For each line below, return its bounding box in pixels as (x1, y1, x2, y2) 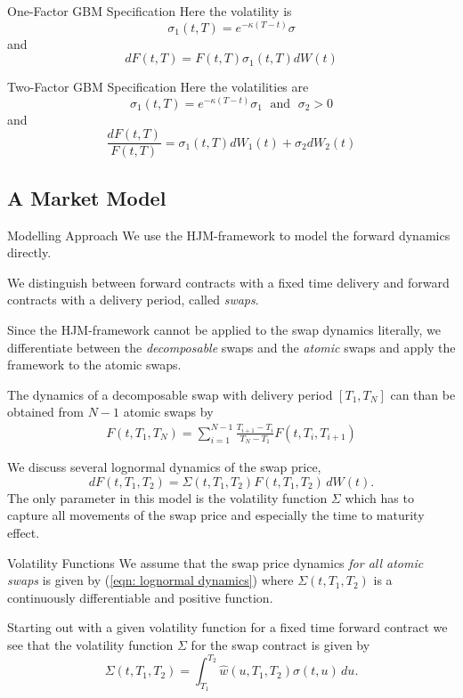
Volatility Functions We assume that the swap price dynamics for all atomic (7, 553, 424, 572)
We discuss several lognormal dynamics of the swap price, (7, 458, 321, 476)
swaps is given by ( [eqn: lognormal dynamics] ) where (7, 571, 294, 589)
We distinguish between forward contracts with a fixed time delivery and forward (7, 272, 450, 291)
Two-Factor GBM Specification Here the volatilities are (7, 77, 309, 96)
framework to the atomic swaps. (7, 355, 182, 374)
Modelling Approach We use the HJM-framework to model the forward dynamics (7, 225, 451, 244)
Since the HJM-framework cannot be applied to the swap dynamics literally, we (7, 321, 441, 339)
